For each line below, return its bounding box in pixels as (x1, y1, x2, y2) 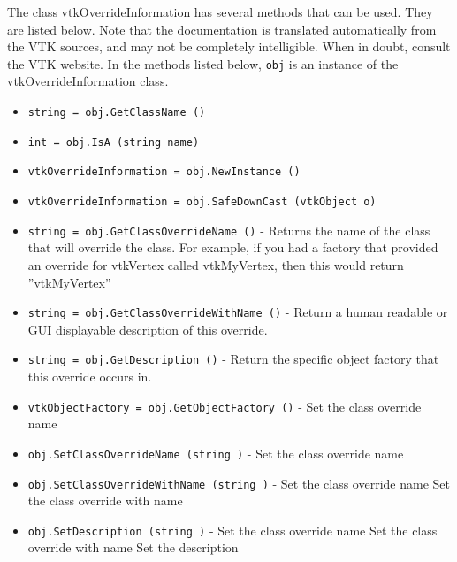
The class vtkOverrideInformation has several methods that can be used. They (7, 3, 433, 20)
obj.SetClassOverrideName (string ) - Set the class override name (27, 443, 404, 462)
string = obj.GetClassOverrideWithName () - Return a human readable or (27, 303, 448, 321)
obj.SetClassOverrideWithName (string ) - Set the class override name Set (27, 473, 450, 492)
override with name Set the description (27, 538, 239, 557)
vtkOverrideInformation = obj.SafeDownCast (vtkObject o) (27, 196, 377, 208)
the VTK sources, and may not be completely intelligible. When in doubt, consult (7, 37, 451, 56)
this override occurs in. (27, 367, 152, 385)
